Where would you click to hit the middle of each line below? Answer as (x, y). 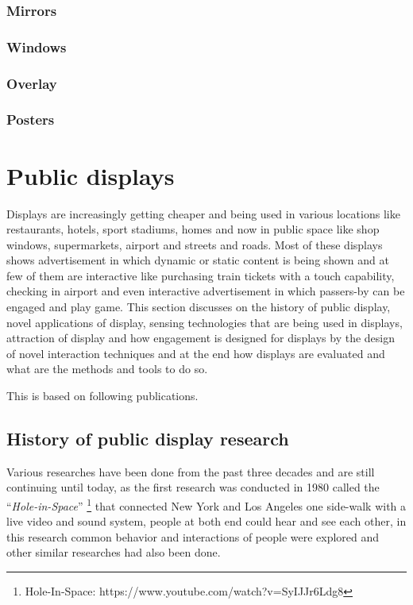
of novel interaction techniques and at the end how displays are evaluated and (196, 353)
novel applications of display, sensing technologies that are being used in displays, (205, 322)
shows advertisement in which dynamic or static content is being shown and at (198, 260)
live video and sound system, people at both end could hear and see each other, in (206, 521)
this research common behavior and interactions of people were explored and (193, 536)
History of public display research (148, 439)
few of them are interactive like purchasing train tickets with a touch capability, (201, 275)
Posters (31, 119)
